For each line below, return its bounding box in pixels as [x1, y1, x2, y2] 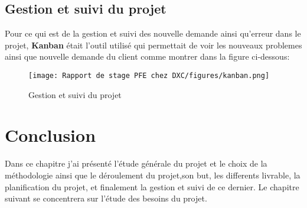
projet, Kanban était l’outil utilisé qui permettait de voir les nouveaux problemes [5, 38, 302, 51]
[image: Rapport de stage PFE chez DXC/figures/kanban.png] [28, 71, 270, 80]
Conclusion [5, 123, 96, 147]
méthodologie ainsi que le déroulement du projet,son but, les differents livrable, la [5, 168, 301, 181]
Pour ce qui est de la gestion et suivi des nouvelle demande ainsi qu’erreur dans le [5, 27, 301, 40]
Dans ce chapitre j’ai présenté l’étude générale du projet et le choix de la [5, 157, 267, 170]
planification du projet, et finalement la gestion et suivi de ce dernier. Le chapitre [5, 180, 299, 193]
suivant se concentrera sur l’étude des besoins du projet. [5, 192, 207, 204]
